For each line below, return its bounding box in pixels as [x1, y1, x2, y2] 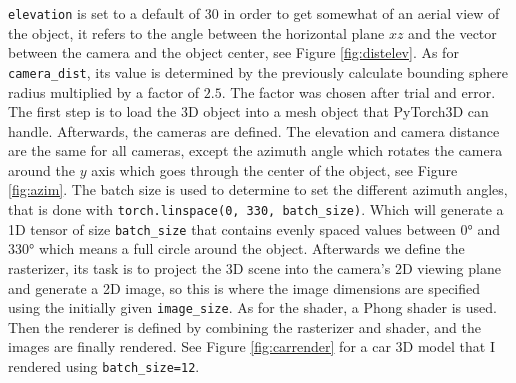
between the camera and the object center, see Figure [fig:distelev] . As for [8, 42, 459, 63]
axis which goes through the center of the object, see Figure [91, 159, 458, 180]
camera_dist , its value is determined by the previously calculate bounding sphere [8, 61, 508, 82]
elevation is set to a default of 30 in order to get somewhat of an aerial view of [8, 3, 500, 23]
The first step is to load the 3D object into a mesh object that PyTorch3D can [8, 101, 489, 122]
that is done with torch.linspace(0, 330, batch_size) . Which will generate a [8, 199, 504, 220]
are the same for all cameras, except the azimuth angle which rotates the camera [8, 140, 503, 161]
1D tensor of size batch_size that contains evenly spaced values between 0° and [8, 218, 500, 239]
